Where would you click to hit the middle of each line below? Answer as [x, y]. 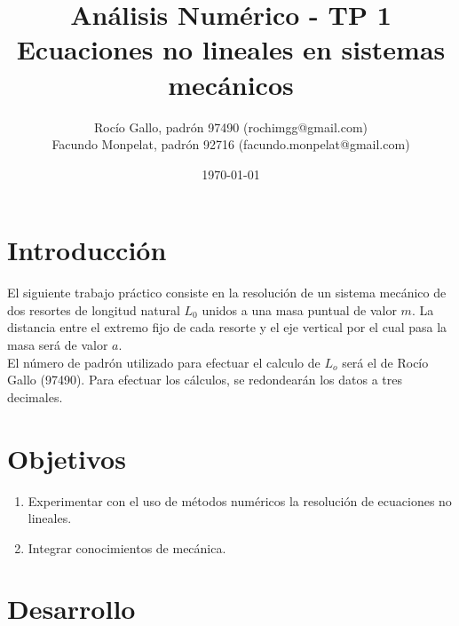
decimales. [35, 396]
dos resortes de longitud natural [94, 309]
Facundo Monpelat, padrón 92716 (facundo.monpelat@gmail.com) [231, 144]
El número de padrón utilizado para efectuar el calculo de [164, 362]
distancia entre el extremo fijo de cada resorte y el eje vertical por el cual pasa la [227, 327]
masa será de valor [58, 345]
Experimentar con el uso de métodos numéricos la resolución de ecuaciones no [240, 500]
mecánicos [231, 84]
